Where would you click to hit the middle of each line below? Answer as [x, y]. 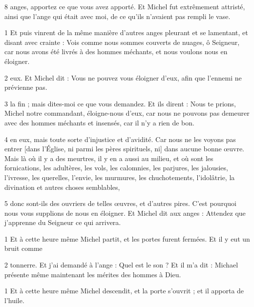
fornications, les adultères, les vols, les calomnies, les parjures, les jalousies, [116, 168]
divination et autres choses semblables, [62, 187]
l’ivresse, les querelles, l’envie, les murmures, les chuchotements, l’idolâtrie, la [120, 177]
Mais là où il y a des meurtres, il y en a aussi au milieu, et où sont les [109, 158]
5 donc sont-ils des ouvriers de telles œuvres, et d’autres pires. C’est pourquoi [120, 203]
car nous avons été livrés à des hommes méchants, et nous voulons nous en [116, 51]
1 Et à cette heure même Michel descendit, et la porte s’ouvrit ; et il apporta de [124, 291]
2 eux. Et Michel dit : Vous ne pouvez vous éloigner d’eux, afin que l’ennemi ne [123, 77]
